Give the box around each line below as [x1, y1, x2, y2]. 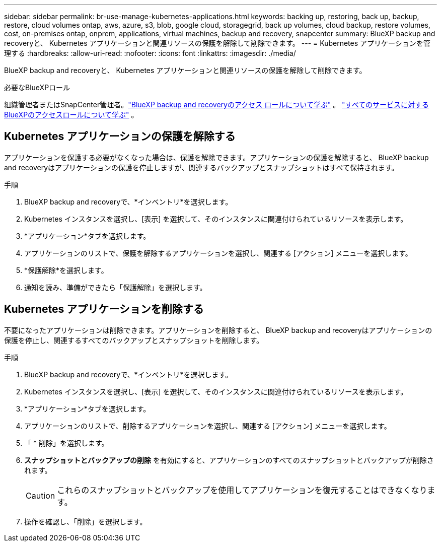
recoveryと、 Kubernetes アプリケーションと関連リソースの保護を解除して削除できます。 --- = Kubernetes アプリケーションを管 [4, 39, 430, 47]
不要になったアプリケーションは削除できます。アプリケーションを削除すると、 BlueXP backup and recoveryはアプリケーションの [4, 325, 432, 334]
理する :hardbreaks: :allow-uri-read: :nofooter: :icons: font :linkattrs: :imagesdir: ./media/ [4, 49, 296, 57]
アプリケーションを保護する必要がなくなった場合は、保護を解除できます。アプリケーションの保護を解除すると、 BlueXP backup [4, 153, 429, 162]
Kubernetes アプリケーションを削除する [4, 303, 204, 316]
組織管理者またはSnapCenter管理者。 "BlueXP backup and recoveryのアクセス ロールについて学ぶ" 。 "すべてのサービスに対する [4, 100, 429, 109]
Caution [26, 490, 55, 501]
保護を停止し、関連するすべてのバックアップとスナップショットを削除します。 [4, 335, 264, 345]
